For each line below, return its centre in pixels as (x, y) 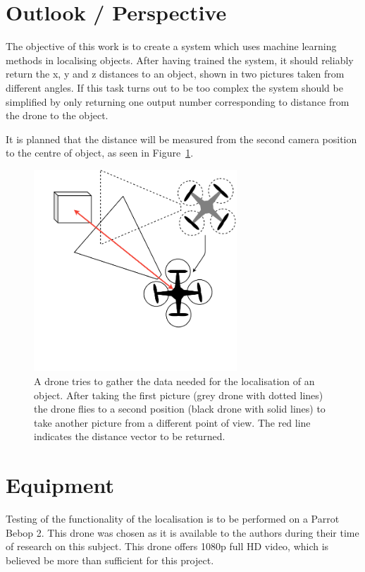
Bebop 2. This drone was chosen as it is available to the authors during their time (182, 532)
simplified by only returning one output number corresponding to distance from (178, 101)
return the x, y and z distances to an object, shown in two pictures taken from (175, 74)
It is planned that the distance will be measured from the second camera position (181, 139)
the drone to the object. (57, 115)
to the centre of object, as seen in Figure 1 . (100, 153)
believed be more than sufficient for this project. (110, 560)
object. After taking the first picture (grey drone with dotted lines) (179, 395)
